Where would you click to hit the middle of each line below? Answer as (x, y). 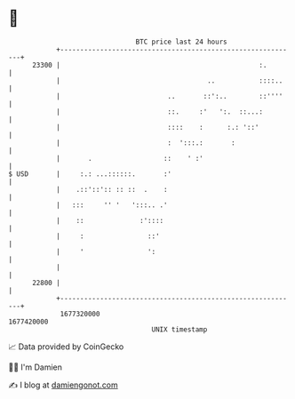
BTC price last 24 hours (181, 42)
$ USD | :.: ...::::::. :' (90, 174)
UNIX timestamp (179, 329)
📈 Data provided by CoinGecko (66, 347)
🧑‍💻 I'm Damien (36, 367)
